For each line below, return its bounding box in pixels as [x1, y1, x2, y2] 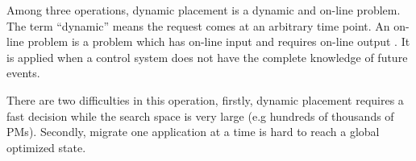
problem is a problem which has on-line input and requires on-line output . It [27, 33, 410, 50]
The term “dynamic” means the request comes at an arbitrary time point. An [6, 17, 390, 34]
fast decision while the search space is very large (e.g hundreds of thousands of [6, 107, 394, 124]
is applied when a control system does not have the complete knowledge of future [6, 48, 408, 65]
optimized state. [6, 138, 86, 155]
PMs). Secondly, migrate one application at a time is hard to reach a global [6, 123, 380, 140]
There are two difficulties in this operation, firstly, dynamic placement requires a [6, 91, 404, 108]
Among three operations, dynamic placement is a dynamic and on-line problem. [6, 2, 401, 18]
